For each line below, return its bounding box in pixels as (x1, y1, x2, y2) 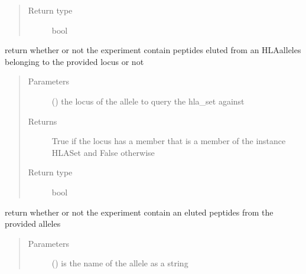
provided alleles (5, 217, 61, 230)
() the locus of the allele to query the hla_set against (51, 94, 245, 107)
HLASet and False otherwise (51, 146, 155, 158)
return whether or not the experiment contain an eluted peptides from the (5, 206, 274, 218)
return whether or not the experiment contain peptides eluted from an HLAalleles (5, 44, 301, 56)
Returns (28, 115, 57, 127)
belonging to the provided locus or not (5, 55, 144, 67)
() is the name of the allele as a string (51, 257, 188, 269)
